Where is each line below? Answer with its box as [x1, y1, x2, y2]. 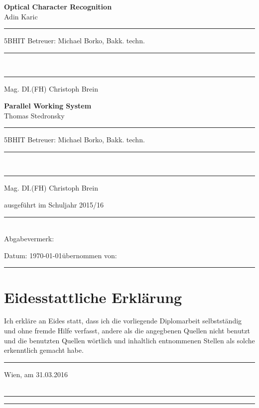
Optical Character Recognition [4, 1, 112, 11]
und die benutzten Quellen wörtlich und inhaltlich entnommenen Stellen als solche [4, 335, 255, 345]
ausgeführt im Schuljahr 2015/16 [4, 199, 104, 209]
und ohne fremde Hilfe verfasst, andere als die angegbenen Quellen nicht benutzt [4, 325, 250, 336]
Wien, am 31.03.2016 [4, 369, 68, 379]
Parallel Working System [4, 100, 92, 110]
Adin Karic [4, 11, 38, 21]
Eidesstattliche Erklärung [4, 287, 182, 307]
